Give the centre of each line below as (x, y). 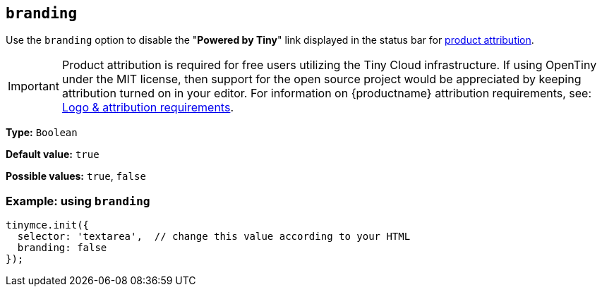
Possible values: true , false (76, 176)
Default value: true (53, 154)
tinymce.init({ (48, 225)
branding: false (62, 248)
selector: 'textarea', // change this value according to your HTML (214, 237)
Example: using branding (78, 201)
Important (34, 86)
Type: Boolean (42, 133)
